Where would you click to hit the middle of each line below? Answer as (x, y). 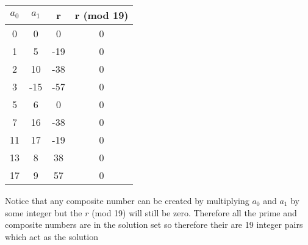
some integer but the (44, 212)
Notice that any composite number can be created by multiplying (127, 200)
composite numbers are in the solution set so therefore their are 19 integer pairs (154, 225)
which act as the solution (52, 236)
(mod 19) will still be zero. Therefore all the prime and (194, 212)
